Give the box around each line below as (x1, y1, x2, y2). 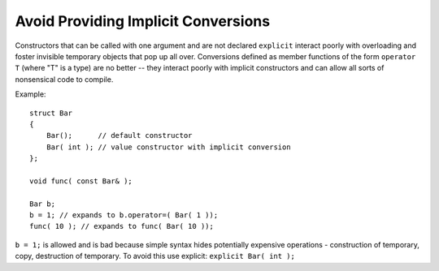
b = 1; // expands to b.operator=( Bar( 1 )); (29, 211, 219, 220)
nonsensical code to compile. (15, 74, 114, 84)
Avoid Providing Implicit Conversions (15, 12, 271, 30)
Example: (15, 89, 46, 99)
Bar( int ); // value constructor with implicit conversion (46, 142, 292, 152)
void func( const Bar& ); (29, 176, 133, 186)
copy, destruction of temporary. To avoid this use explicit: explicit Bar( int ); (15, 252, 296, 261)
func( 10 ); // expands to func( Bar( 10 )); (29, 222, 215, 231)
